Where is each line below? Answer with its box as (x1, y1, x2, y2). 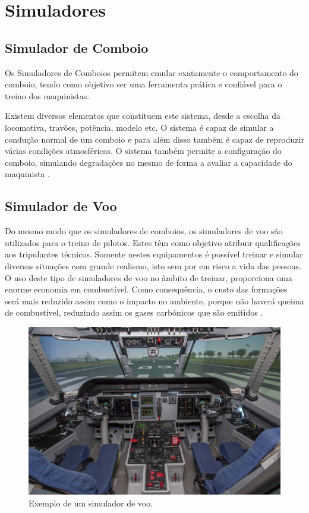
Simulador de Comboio (5, 38, 149, 56)
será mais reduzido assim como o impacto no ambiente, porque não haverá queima (5, 294, 304, 307)
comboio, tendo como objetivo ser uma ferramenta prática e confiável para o (5, 78, 282, 90)
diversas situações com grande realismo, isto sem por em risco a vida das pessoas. (5, 259, 301, 272)
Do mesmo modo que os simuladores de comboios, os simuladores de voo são (5, 225, 283, 237)
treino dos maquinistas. (5, 89, 90, 102)
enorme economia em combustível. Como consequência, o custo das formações (5, 283, 288, 295)
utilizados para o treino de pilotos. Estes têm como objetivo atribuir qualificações (5, 236, 301, 248)
